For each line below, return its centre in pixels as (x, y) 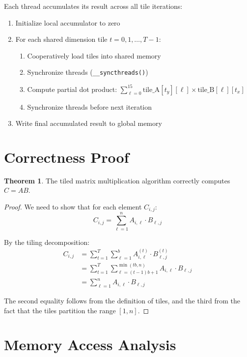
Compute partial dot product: (72, 89)
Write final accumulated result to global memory (89, 123)
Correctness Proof (67, 157)
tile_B (206, 90)
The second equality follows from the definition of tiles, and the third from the (122, 301)
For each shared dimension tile (61, 39)
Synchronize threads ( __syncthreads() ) (88, 72)
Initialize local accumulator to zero (68, 22)
